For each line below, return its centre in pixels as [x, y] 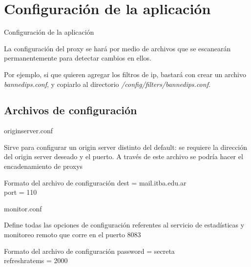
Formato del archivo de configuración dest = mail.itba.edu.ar [95, 182]
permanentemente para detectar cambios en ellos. [78, 58]
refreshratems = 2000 [36, 260]
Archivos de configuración [71, 110]
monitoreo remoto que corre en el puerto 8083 [73, 235]
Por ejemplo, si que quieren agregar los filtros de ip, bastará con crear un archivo [125, 74]
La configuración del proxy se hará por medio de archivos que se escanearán [117, 48]
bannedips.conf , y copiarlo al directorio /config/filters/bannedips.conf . [107, 84]
